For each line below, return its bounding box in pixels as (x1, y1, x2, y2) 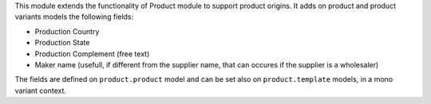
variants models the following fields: (14, 12, 134, 21)
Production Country (34, 26, 100, 36)
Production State (34, 38, 90, 48)
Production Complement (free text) (34, 48, 150, 59)
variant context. (14, 86, 67, 95)
